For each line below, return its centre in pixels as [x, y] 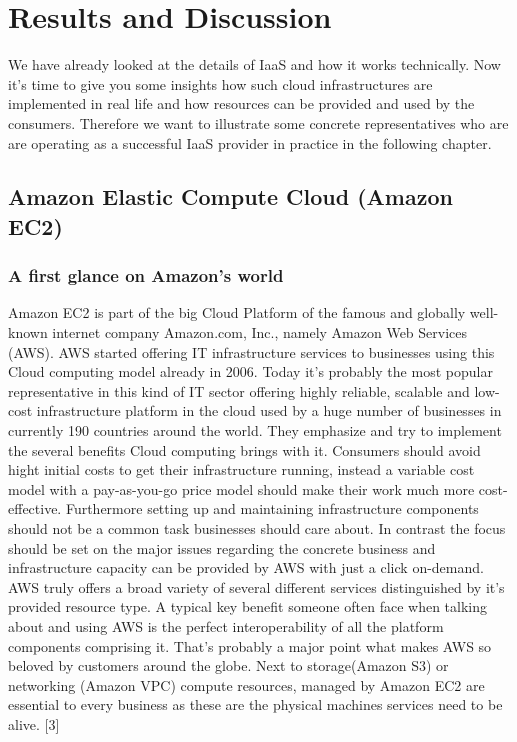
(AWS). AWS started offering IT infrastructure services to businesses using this [251, 351]
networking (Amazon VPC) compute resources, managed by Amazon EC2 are [246, 684]
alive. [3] [34, 723]
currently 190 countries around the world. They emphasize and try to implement [255, 430]
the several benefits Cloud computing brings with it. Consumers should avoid [244, 449]
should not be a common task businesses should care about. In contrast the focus [257, 528]
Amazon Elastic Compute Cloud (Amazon [230, 196]
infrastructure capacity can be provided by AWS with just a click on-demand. [246, 567]
